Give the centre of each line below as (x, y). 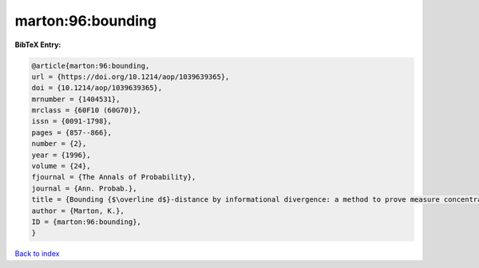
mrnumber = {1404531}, (76, 99)
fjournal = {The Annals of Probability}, (114, 177)
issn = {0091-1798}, (71, 121)
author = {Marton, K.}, (78, 211)
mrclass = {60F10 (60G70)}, (86, 110)
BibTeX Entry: (38, 45)
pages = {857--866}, (71, 132)
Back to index (37, 254)
